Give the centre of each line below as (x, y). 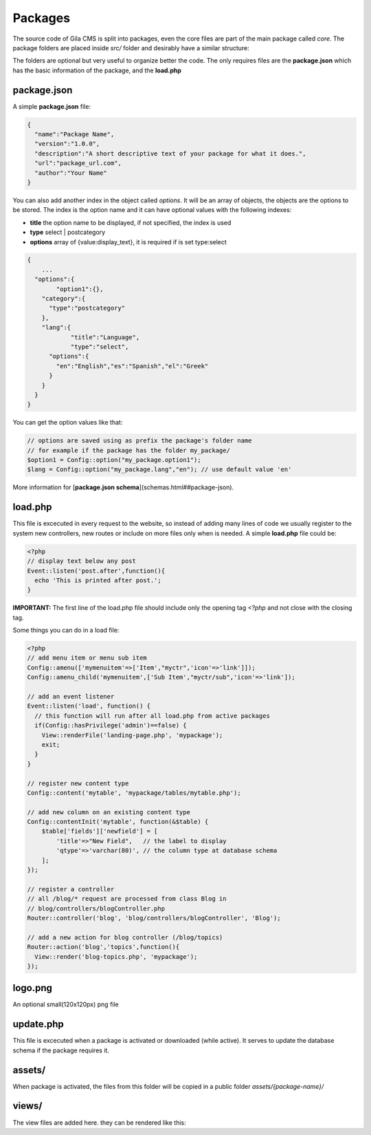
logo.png (33, 988)
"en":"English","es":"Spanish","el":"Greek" (132, 366)
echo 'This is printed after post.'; (98, 580)
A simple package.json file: (52, 106)
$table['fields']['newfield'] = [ (100, 831)
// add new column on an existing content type (109, 812)
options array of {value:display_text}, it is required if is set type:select (128, 242)
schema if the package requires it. (61, 1050)
